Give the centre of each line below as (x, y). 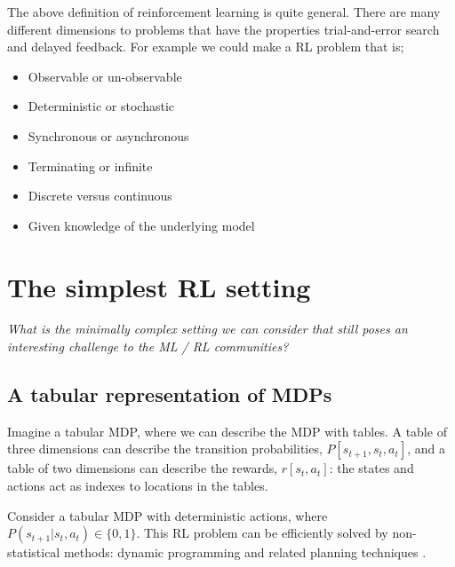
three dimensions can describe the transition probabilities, (165, 449)
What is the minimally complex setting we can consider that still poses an (208, 329)
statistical (34, 552)
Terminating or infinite (90, 165)
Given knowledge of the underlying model (141, 225)
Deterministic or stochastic (101, 106)
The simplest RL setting (159, 286)
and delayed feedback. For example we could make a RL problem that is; (206, 47)
